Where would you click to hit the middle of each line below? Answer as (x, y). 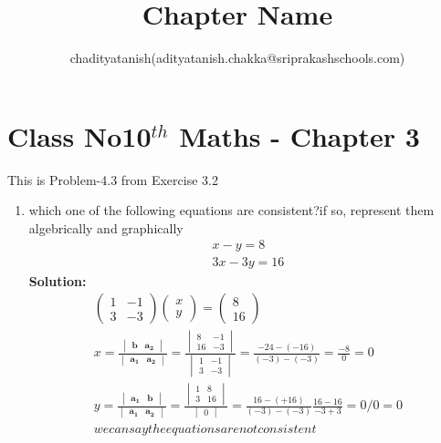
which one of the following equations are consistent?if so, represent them (231, 210)
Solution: (58, 280)
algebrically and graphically (106, 227)
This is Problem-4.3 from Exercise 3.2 (113, 179)
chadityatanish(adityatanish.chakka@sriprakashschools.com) (237, 58)
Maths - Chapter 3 (299, 135)
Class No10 (79, 135)
